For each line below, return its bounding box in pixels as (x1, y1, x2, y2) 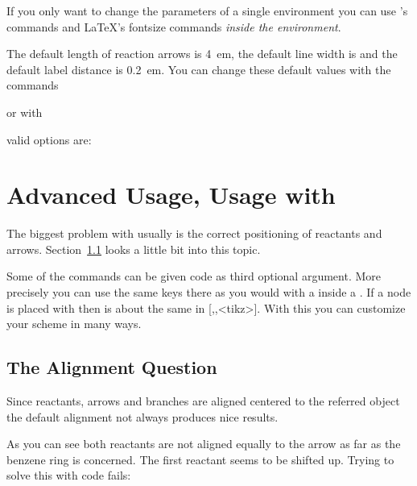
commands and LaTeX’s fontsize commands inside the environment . (6, 18, 341, 35)
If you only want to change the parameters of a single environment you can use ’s (6, 2, 408, 19)
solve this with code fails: (6, 467, 131, 484)
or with (6, 103, 43, 120)
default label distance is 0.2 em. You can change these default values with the (6, 60, 391, 77)
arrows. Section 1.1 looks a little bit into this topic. (6, 240, 261, 257)
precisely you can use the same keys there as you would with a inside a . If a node (6, 284, 411, 301)
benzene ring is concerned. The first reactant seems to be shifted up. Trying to (6, 451, 394, 467)
